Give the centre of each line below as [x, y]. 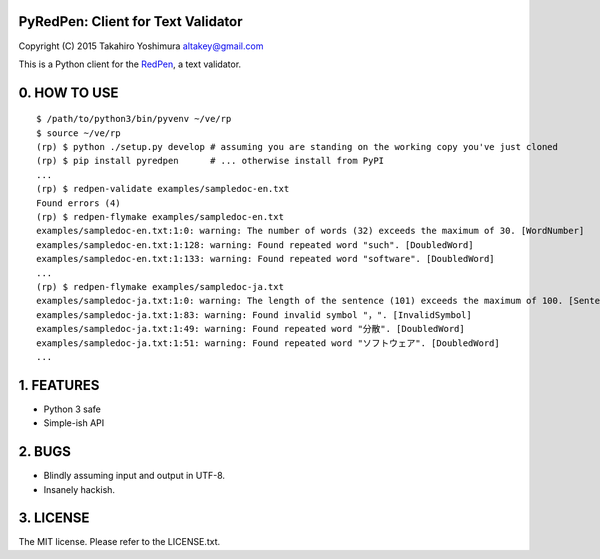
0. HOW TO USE [68, 92]
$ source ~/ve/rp [78, 133]
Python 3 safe [72, 409]
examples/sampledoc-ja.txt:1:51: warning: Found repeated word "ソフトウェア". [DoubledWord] [268, 343]
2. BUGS [45, 451]
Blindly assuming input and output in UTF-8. [134, 476]
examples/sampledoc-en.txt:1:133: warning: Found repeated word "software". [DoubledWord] [265, 259]
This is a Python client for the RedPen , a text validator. [130, 64]
